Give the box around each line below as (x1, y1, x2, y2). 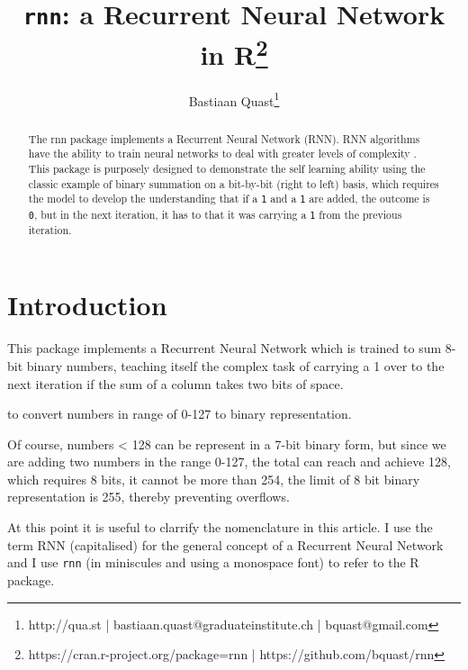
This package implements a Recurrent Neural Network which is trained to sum (7, 339, 442, 358)
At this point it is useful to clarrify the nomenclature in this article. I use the (7, 518, 433, 537)
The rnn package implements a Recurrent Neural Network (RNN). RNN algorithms (28, 131, 420, 146)
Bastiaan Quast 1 (188, 88, 280, 110)
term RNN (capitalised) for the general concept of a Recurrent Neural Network (7, 535, 444, 554)
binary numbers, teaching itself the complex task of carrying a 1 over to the (26, 356, 445, 375)
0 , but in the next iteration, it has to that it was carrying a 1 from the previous (28, 206, 402, 222)
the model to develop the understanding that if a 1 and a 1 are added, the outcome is (28, 191, 430, 206)
